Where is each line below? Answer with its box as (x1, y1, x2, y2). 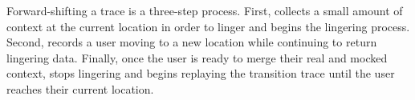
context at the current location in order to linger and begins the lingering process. (6, 18, 410, 34)
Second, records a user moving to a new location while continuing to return (6, 34, 377, 50)
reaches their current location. (6, 80, 154, 97)
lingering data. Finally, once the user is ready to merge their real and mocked (6, 49, 388, 66)
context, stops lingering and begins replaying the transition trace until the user (6, 65, 395, 82)
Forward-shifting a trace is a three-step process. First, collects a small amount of (6, 2, 403, 18)
